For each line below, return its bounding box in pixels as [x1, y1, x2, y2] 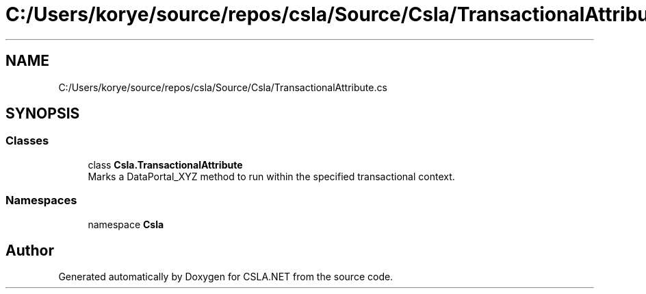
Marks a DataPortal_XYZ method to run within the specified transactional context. [88, 170, 455, 182]
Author [5, 241, 54, 259]
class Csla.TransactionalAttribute [88, 158, 243, 171]
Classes [5, 134, 49, 148]
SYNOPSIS [5, 105, 80, 123]
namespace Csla [88, 218, 164, 230]
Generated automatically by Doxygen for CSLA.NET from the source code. [58, 271, 393, 283]
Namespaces [5, 193, 77, 208]
